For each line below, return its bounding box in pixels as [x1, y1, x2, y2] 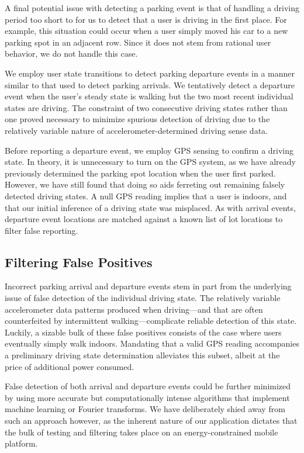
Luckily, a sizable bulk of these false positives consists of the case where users [5, 326, 282, 338]
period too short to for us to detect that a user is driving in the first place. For [5, 13, 287, 25]
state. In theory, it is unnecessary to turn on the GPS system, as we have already [5, 155, 296, 168]
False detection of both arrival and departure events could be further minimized [5, 380, 291, 392]
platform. [5, 437, 38, 449]
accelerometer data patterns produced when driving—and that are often [5, 303, 263, 315]
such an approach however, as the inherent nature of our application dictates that [5, 414, 298, 427]
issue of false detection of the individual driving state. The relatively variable [5, 292, 281, 304]
